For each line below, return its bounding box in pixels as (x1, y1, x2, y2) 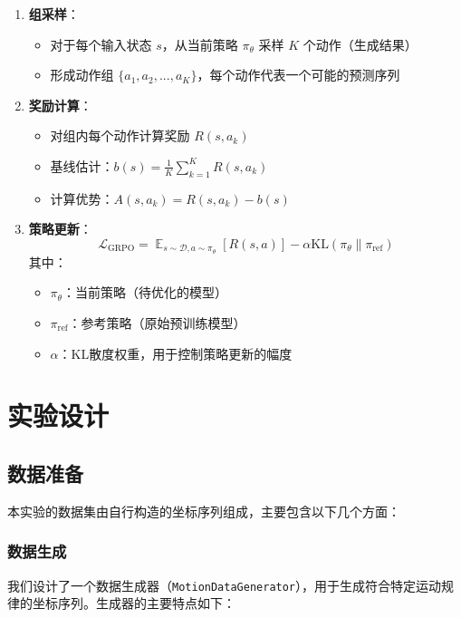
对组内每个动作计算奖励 (50, 126, 190, 145)
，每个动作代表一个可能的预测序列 (197, 65, 400, 84)
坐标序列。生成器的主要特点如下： (32, 594, 235, 613)
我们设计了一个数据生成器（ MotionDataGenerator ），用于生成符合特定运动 (7, 575, 442, 594)
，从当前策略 (161, 34, 238, 53)
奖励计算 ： (28, 95, 92, 114)
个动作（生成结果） (303, 34, 418, 53)
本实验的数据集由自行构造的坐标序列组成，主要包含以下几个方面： (7, 501, 400, 520)
